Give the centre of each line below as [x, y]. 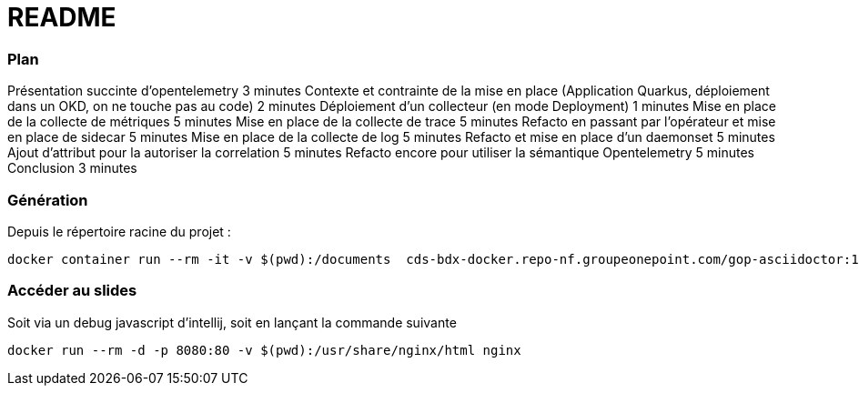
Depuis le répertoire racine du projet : [119, 231]
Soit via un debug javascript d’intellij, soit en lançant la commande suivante [232, 322]
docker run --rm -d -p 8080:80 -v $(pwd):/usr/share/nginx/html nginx [264, 350]
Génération [48, 200]
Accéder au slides [72, 291]
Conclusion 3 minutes [72, 168]
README [62, 17]
